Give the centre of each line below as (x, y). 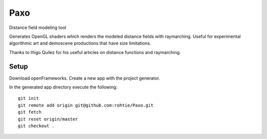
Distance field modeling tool (38, 28)
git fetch (30, 112)
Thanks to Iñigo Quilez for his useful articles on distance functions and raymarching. (95, 52)
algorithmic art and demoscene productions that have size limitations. (80, 43)
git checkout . (36, 126)
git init (28, 98)
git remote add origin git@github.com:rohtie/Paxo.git (86, 105)
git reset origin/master (48, 119)
